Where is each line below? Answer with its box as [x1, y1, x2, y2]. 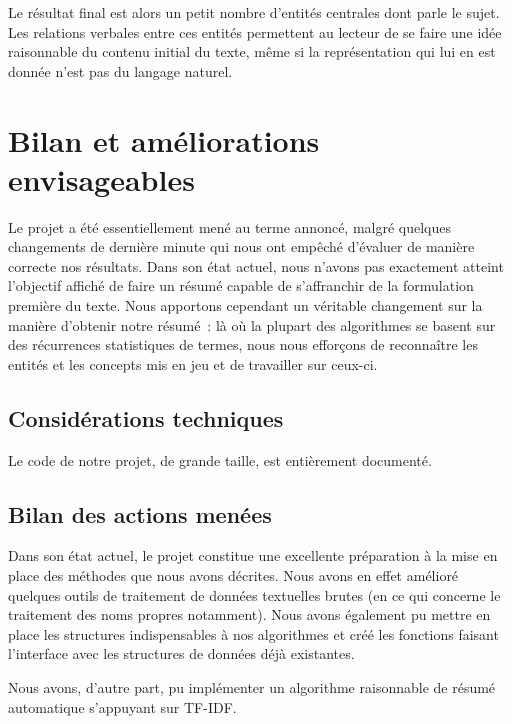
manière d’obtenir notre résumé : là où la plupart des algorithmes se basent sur [8, 314, 496, 335]
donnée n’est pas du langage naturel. [8, 60, 233, 81]
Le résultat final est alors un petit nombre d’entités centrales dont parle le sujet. [8, 2, 500, 22]
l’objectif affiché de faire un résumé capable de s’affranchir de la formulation [8, 275, 474, 296]
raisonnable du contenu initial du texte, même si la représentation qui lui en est [8, 41, 496, 62]
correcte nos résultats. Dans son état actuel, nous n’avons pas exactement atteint [8, 255, 504, 276]
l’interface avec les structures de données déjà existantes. [8, 643, 355, 664]
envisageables [8, 158, 195, 199]
